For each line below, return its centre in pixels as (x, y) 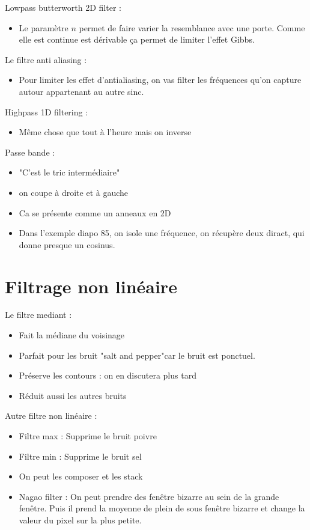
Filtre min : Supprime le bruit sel (80, 456)
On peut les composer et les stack (81, 476)
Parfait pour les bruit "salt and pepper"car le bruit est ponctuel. (137, 355)
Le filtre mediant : (38, 315)
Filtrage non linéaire (91, 286)
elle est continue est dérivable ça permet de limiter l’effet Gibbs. (137, 39)
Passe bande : (30, 152)
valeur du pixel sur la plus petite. (80, 519)
